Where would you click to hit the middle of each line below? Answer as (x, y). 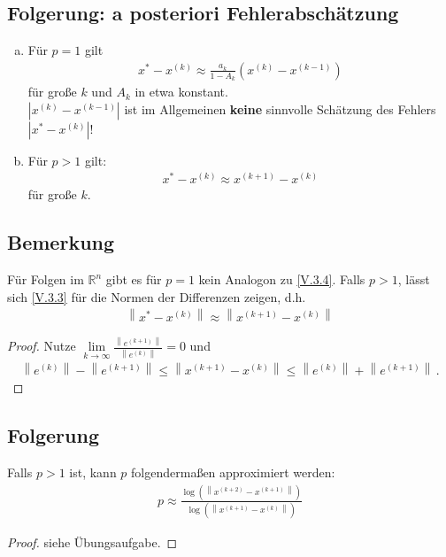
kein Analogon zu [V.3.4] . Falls (282, 279)
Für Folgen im (46, 279)
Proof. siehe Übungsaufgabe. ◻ (92, 542)
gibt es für (134, 279)
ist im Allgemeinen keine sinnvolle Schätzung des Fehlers (280, 108)
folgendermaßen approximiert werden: (233, 472)
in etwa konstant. (181, 92)
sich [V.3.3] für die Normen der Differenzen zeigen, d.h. (157, 296)
